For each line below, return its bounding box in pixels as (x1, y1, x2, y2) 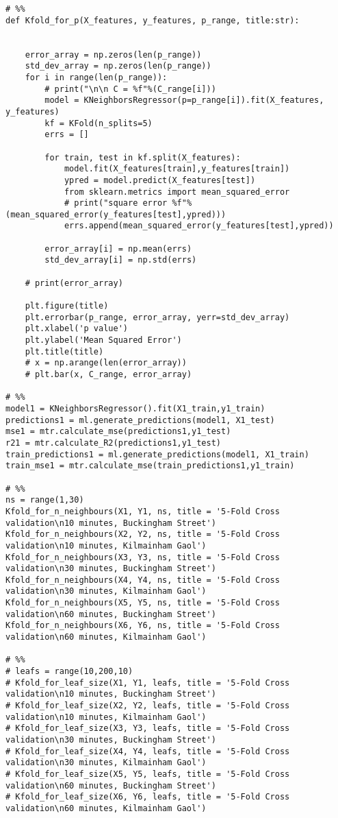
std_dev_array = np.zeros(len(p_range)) (25, 61, 211, 71)
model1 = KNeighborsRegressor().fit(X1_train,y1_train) (5, 403, 265, 413)
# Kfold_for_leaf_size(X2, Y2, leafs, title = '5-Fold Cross (5, 701, 290, 711)
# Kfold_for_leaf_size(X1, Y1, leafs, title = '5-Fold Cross (5, 677, 290, 688)
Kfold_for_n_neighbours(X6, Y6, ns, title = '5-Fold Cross (5, 621, 280, 631)
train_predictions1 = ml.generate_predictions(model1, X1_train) (5, 449, 309, 459)
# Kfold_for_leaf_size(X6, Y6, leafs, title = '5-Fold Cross (5, 792, 290, 802)
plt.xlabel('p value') (25, 324, 128, 334)
